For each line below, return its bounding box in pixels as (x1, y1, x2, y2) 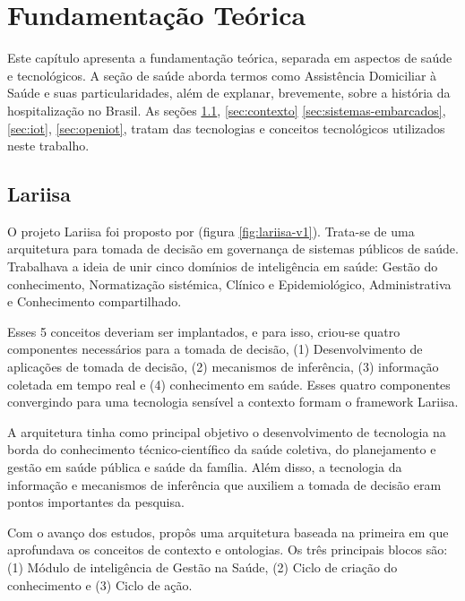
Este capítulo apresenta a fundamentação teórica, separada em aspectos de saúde (7, 48, 452, 67)
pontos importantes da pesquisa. (7, 493, 185, 511)
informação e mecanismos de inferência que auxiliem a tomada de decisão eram (7, 475, 442, 494)
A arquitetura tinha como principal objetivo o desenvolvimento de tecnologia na (7, 422, 446, 441)
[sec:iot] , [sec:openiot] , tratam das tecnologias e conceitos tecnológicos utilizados (7, 118, 445, 137)
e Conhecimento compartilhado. (7, 292, 182, 311)
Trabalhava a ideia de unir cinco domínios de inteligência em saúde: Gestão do (7, 257, 438, 276)
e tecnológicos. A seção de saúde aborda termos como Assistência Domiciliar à (7, 65, 437, 84)
